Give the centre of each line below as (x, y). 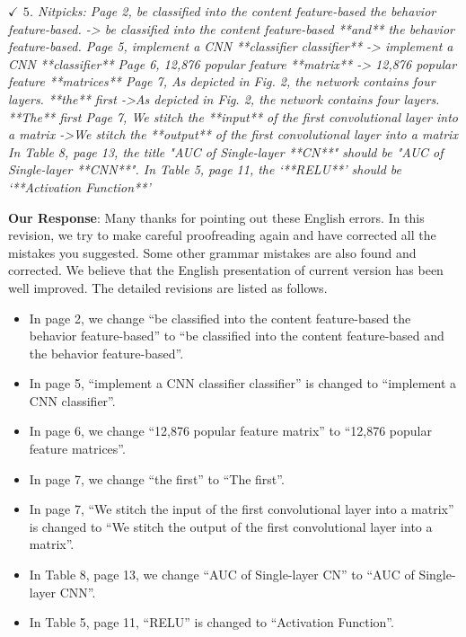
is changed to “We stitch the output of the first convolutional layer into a (231, 526)
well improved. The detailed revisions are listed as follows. (168, 287)
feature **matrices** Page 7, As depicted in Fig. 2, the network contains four (222, 81)
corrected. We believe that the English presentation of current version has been (226, 270)
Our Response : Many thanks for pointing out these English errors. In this (216, 217)
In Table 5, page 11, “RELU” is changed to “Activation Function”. (211, 622)
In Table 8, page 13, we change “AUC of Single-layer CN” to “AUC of (222, 575)
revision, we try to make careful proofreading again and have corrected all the (222, 235)
